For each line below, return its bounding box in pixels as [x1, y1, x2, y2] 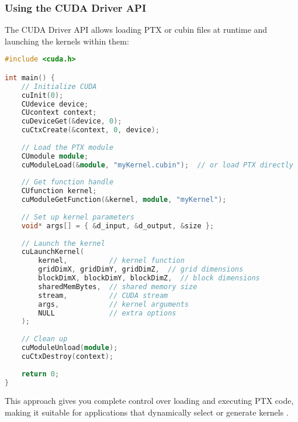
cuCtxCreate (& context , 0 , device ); [21, 126, 160, 135]
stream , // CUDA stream [38, 291, 168, 300]
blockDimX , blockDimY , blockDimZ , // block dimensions [38, 274, 260, 283]
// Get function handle [21, 178, 114, 187]
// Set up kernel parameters [21, 212, 134, 221]
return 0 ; [21, 369, 60, 378]
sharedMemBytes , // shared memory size [38, 282, 197, 291]
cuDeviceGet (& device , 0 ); [21, 117, 122, 126]
